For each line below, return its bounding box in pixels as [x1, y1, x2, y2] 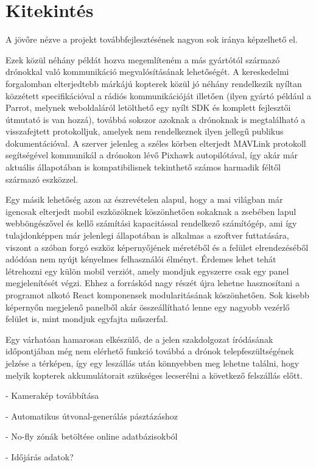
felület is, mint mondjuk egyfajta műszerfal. [5, 312, 168, 325]
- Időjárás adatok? [5, 450, 74, 463]
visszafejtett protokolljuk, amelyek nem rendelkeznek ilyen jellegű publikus [5, 125, 284, 138]
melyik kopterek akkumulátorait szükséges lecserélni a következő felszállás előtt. [5, 368, 303, 381]
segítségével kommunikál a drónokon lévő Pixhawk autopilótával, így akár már [5, 149, 298, 161]
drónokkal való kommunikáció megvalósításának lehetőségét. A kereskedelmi [5, 65, 289, 78]
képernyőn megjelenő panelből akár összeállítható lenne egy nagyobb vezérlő [5, 300, 290, 313]
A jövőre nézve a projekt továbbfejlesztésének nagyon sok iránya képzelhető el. [5, 33, 298, 46]
